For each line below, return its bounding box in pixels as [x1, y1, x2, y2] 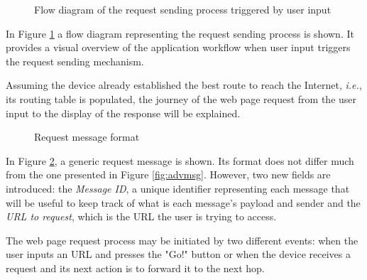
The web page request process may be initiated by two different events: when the [6, 232, 358, 247]
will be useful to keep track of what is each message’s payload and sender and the [6, 195, 361, 210]
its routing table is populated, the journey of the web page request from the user [6, 91, 357, 106]
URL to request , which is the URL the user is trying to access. [6, 209, 277, 224]
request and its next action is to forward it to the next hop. [6, 260, 265, 275]
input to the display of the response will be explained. [6, 105, 241, 120]
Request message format [34, 129, 140, 144]
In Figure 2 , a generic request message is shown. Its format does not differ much [6, 153, 354, 168]
